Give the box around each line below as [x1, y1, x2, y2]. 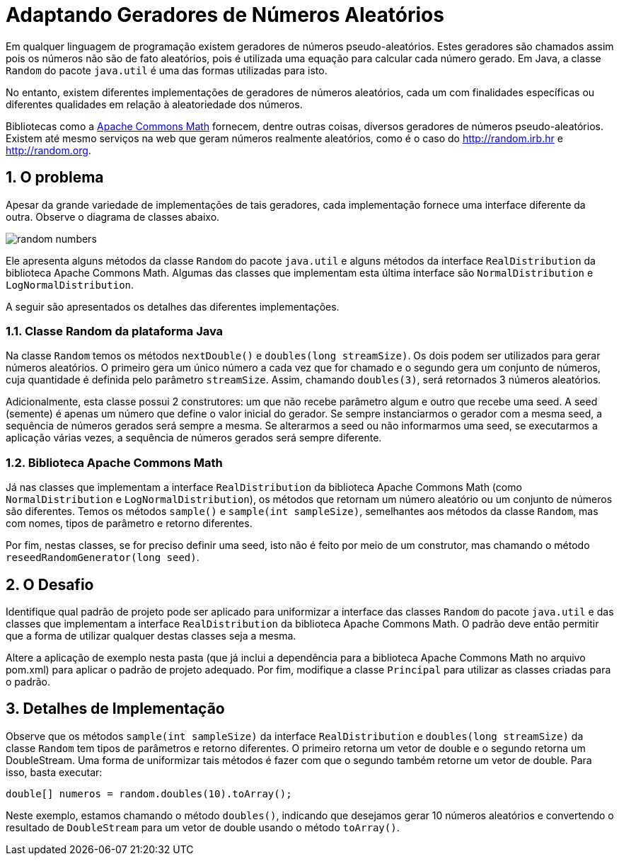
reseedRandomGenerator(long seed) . [6, 551, 199, 564]
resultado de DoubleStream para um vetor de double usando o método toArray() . [6, 821, 400, 833]
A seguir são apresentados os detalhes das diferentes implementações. [6, 300, 340, 313]
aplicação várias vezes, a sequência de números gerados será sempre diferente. [6, 432, 382, 444]
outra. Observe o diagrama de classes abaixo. [6, 210, 220, 223]
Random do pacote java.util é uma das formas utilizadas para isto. [6, 64, 328, 76]
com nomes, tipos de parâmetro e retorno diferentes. [6, 517, 253, 530]
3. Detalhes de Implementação [6, 700, 225, 718]
